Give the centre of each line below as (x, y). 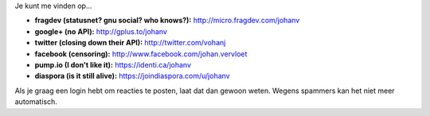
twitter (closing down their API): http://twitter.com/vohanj (130, 43)
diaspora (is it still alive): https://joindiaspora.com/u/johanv (132, 76)
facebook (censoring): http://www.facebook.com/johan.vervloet (141, 54)
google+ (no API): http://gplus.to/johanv (101, 31)
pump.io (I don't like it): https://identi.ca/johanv (113, 64)
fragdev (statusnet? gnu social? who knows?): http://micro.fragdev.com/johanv (167, 21)
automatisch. (36, 102)
